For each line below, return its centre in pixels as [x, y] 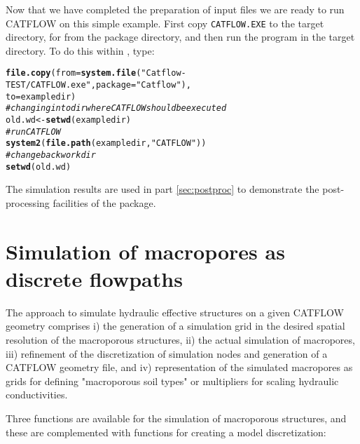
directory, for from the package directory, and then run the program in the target [180, 37]
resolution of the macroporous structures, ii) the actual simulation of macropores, [180, 340]
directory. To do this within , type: [80, 50]
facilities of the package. [104, 202]
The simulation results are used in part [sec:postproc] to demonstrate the [162, 189]
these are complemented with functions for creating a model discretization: [166, 432]
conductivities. [37, 395]
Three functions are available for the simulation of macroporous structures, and [176, 418]
